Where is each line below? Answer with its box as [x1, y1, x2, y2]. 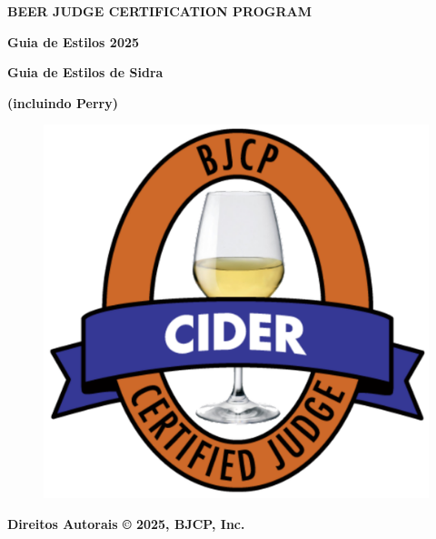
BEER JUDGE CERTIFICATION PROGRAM [7, 2, 312, 20]
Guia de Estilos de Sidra [7, 63, 163, 82]
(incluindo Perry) [7, 93, 118, 112]
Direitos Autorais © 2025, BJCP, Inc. [7, 514, 245, 533]
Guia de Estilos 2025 [7, 32, 140, 51]
